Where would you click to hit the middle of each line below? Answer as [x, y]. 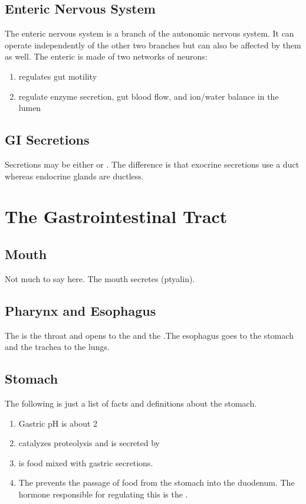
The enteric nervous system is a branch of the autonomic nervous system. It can [149, 33]
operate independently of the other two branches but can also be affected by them [153, 45]
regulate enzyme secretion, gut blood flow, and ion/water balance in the [149, 96]
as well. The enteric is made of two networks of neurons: [106, 56]
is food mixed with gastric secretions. [86, 462]
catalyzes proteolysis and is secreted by [89, 443]
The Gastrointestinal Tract [116, 216]
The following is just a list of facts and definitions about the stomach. [131, 403]
